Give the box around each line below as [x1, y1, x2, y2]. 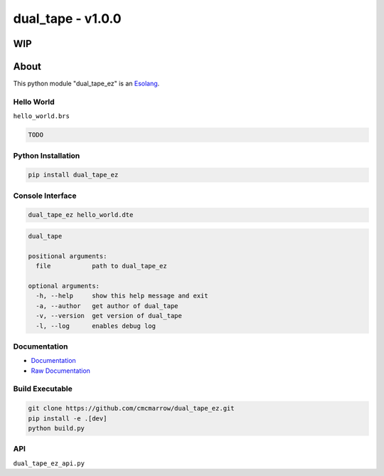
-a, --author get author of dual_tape [36, 302, 178, 310]
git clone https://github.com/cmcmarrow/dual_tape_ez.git [28, 404, 235, 413]
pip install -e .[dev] [28, 414, 107, 423]
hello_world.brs [13, 112, 70, 120]
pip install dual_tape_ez [28, 171, 119, 179]
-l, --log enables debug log [36, 322, 156, 330]
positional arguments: [28, 252, 107, 260]
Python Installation [13, 150, 80, 160]
